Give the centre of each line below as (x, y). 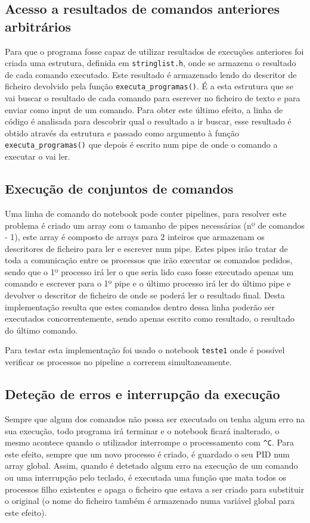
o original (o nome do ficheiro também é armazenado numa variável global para (150, 501)
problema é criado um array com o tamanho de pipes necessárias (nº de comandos (155, 225)
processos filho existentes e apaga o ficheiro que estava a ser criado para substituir (155, 489)
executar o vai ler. (38, 156)
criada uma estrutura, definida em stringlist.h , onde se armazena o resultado (151, 63)
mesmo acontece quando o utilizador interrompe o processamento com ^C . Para (150, 442)
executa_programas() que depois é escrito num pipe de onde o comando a (141, 144)
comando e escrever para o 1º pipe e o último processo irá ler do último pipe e (148, 283)
